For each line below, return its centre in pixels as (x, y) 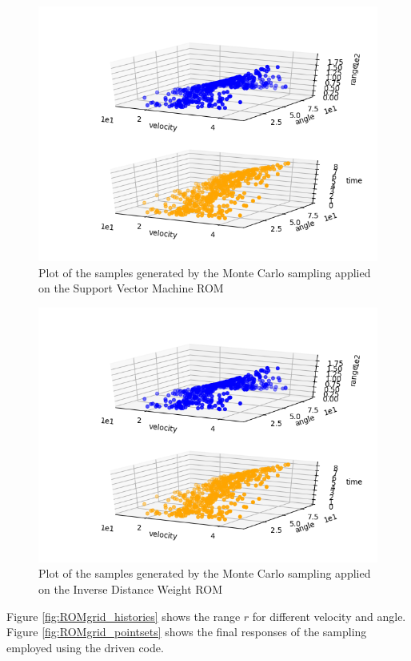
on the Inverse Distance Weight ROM (131, 588)
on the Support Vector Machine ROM (131, 288)
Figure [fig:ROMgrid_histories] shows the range (124, 616)
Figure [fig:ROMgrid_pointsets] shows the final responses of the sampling (187, 632)
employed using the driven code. (85, 647)
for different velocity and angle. (329, 616)
